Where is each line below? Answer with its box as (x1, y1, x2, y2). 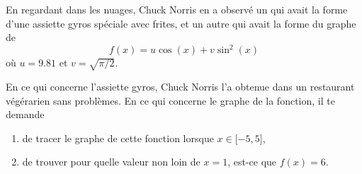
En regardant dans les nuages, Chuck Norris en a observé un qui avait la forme (6, 2, 348, 16)
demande (6, 107, 45, 122)
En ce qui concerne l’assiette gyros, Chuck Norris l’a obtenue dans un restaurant (6, 79, 355, 94)
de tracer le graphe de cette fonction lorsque (22, 130, 214, 145)
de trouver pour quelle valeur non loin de (22, 154, 200, 169)
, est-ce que (227, 154, 277, 169)
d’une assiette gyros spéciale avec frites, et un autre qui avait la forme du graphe (6, 16, 356, 30)
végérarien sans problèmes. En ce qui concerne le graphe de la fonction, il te (6, 93, 335, 108)
